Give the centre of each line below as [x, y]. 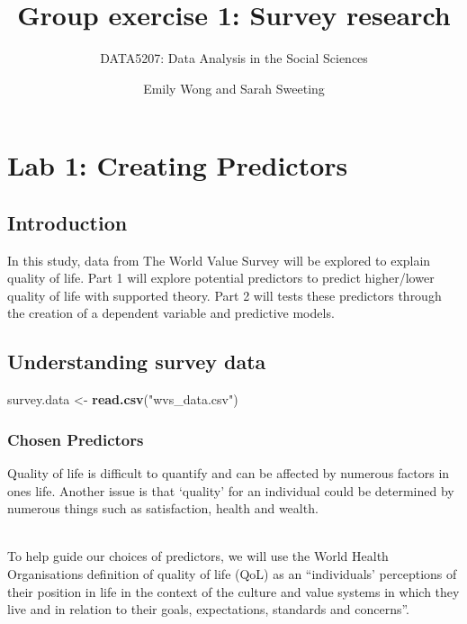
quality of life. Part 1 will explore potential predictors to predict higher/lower [221, 278]
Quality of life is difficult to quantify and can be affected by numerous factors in [229, 473]
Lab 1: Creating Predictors [178, 165]
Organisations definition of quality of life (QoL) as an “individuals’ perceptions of [232, 574]
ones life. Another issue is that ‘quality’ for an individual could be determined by [231, 490]
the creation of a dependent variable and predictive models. [171, 313]
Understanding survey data [137, 362]
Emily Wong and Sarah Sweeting [234, 88]
